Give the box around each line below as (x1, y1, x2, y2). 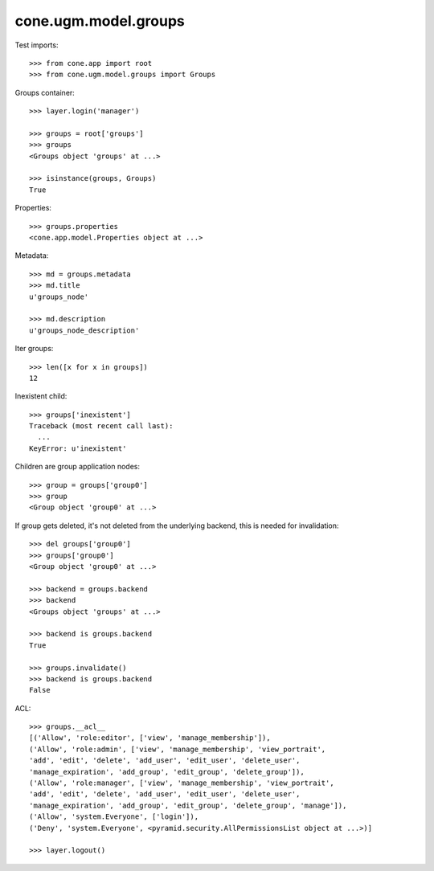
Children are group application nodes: (14, 462, 141, 472)
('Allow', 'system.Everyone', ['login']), (29, 812, 199, 821)
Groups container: (14, 88, 76, 97)
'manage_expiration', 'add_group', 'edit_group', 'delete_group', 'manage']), (29, 800, 347, 810)
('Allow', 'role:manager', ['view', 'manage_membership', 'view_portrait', (29, 779, 334, 787)
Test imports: (14, 40, 59, 50)
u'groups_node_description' (29, 325, 140, 335)
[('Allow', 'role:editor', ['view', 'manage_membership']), (29, 734, 271, 742)
